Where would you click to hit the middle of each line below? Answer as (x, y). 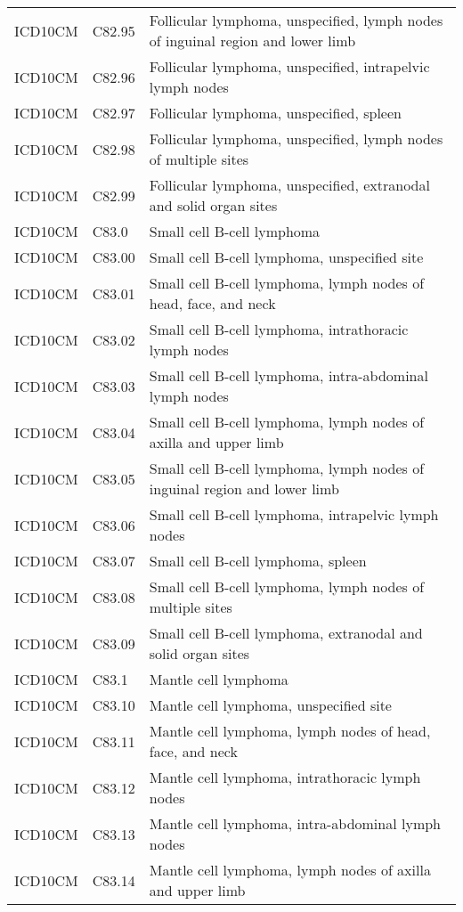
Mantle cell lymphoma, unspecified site (270, 705)
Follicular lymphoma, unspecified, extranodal (289, 185)
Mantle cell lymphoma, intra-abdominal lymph (295, 823)
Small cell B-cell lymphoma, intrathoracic (279, 329)
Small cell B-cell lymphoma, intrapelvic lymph (294, 514)
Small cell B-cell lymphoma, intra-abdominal (288, 375)
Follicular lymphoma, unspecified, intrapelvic (289, 66)
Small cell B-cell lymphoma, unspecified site (286, 257)
